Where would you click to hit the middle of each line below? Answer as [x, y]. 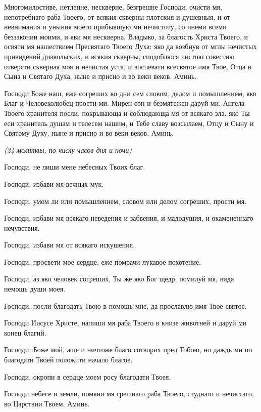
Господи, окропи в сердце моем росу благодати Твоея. [88, 376]
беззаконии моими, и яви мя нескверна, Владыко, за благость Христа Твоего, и [126, 36]
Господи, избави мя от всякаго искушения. [70, 245]
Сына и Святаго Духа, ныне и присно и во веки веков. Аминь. [100, 76]
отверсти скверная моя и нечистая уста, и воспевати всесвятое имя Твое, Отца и [128, 66]
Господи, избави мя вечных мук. [54, 183]
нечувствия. [22, 228]
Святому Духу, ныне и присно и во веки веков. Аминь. [89, 133]
